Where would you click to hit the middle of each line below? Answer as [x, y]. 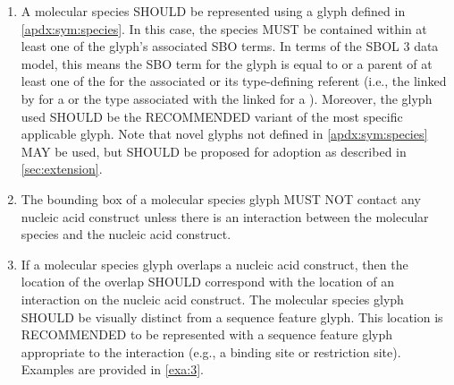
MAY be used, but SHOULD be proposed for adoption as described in [214, 151]
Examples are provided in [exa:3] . [112, 369]
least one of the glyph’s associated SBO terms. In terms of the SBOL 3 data [230, 46]
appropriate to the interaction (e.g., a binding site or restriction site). [211, 351]
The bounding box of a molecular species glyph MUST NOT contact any [221, 198]
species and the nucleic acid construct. [126, 234]
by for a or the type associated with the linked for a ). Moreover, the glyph [227, 98]
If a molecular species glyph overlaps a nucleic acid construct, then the [214, 264]
